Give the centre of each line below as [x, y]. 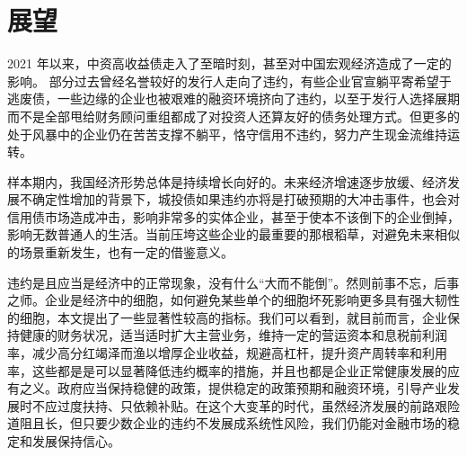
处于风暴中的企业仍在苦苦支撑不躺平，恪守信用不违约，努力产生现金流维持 [227, 134]
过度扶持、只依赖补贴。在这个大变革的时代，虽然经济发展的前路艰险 [258, 405]
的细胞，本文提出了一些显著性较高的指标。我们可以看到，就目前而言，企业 [227, 317]
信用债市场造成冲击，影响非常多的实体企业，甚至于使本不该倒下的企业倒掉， [233, 216]
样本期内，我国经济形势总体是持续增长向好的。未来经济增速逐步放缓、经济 [227, 181]
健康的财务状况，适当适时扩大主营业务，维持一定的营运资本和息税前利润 [233, 335]
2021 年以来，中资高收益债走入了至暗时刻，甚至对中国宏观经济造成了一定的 [229, 63]
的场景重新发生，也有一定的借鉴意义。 [120, 252]
